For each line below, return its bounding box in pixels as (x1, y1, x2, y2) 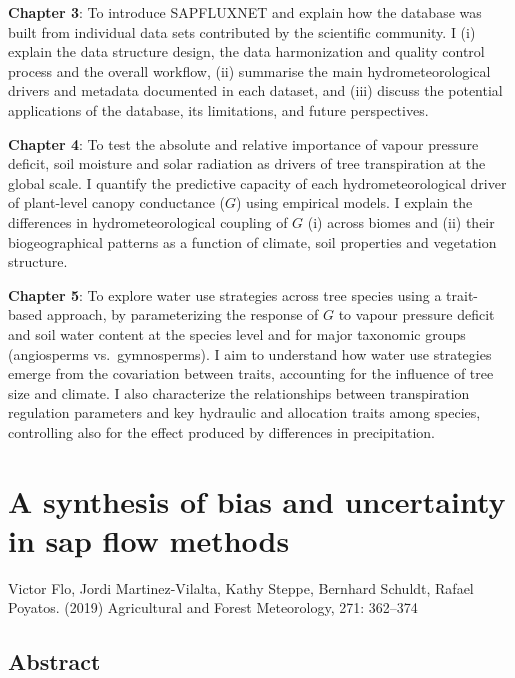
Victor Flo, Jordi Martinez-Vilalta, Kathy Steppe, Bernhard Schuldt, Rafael (8, 577, 474, 598)
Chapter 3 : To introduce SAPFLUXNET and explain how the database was (8, 2, 482, 22)
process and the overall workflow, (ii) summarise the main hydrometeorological (8, 60, 491, 81)
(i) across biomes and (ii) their (307, 211, 495, 232)
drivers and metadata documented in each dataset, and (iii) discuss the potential (8, 80, 503, 101)
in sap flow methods (8, 519, 290, 560)
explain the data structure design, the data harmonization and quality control (8, 41, 485, 62)
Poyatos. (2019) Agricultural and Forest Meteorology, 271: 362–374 (8, 597, 418, 618)
